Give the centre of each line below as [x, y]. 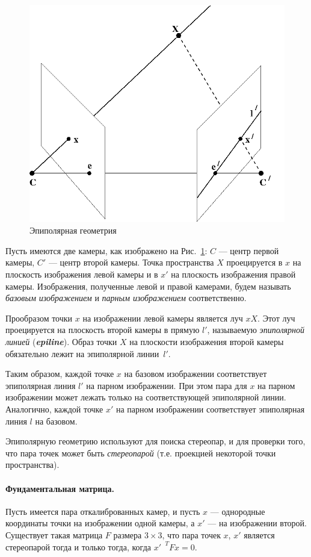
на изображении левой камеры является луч [163, 318]
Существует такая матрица [54, 534]
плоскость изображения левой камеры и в [82, 274]
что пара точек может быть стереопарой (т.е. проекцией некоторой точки [141, 453]
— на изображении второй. [257, 523]
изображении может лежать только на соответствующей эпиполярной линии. [146, 397]
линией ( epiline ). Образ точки [61, 341]
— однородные [238, 511]
